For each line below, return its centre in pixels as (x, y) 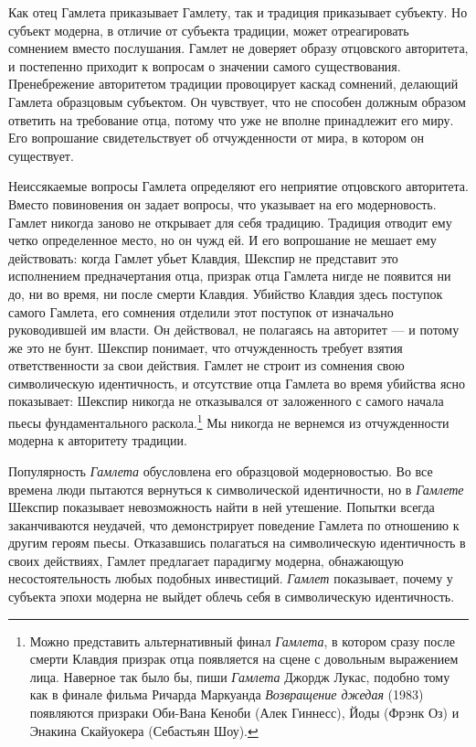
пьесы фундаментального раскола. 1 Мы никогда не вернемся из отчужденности (229, 421)
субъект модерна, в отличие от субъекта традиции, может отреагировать (209, 30)
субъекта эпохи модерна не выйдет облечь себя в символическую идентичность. (232, 597)
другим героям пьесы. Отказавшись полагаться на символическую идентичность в (237, 543)
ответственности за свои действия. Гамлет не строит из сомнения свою (206, 365)
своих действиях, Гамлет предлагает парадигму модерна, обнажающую (206, 560)
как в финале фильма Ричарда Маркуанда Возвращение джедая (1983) (227, 694)
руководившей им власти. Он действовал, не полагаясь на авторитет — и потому (234, 330)
